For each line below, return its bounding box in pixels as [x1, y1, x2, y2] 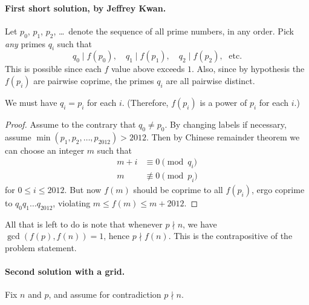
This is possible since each [5, 62, 102, 75]
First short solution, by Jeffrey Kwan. [5, 1, 166, 14]
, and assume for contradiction [48, 288, 161, 301]
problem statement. [5, 241, 77, 254]
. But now [64, 183, 102, 196]
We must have [5, 96, 57, 108]
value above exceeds [111, 62, 185, 75]
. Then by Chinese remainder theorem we [146, 130, 300, 143]
